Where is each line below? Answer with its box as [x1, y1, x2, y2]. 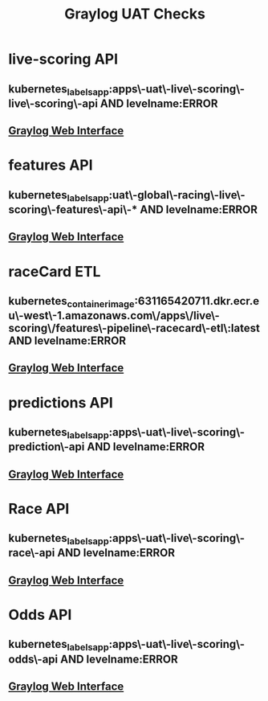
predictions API [8, 393, 114, 412]
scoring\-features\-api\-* [8, 203, 138, 216]
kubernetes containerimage [8, 294, 135, 310]
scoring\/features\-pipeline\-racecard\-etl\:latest [8, 322, 261, 335]
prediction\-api [8, 440, 85, 454]
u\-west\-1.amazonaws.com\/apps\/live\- [8, 309, 221, 322]
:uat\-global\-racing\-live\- [108, 188, 246, 202]
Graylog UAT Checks [63, 5, 206, 23]
